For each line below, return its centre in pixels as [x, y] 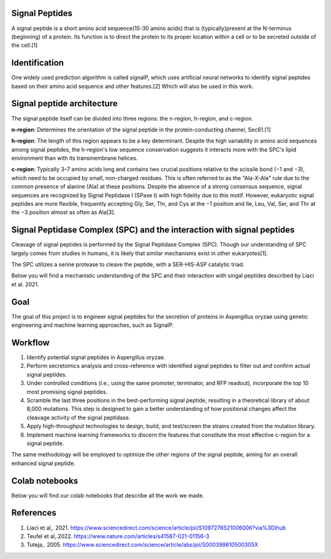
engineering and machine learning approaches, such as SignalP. [93, 325]
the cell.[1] [25, 45]
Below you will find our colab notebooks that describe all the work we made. [108, 495]
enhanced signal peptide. [44, 463]
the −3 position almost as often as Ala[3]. [63, 213]
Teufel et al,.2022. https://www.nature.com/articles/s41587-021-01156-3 [118, 536]
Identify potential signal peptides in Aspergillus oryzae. [96, 358]
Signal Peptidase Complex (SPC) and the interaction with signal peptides [153, 230]
